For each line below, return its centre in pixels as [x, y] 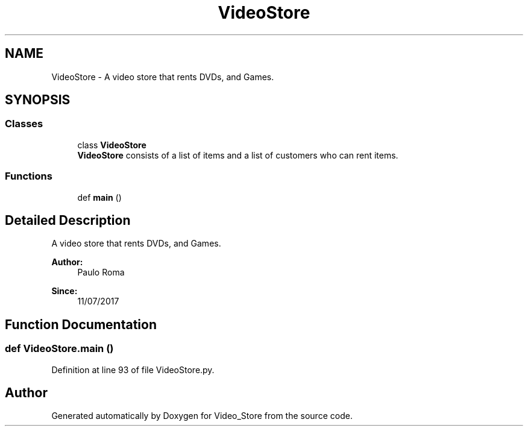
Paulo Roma [101, 272]
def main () [99, 197]
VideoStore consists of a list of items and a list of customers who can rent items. [238, 155]
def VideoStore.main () [59, 349]
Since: [64, 291]
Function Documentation [81, 324]
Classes [24, 124]
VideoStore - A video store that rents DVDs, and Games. [163, 77]
